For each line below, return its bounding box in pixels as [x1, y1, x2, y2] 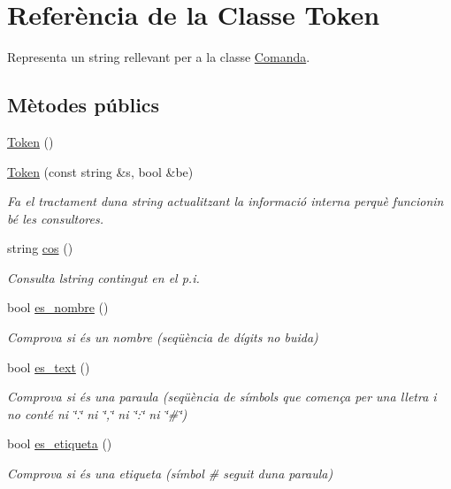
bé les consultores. [7, 209, 103, 227]
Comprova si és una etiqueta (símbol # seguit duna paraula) [7, 464, 333, 483]
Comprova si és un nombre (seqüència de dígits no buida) [7, 328, 318, 347]
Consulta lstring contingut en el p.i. [7, 268, 200, 287]
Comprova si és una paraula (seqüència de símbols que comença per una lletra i [7, 387, 437, 406]
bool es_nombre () [7, 298, 109, 317]
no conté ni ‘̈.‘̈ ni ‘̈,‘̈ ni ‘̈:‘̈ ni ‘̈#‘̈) [7, 404, 187, 423]
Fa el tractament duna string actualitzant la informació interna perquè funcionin [7, 192, 444, 210]
